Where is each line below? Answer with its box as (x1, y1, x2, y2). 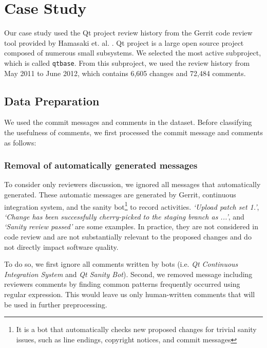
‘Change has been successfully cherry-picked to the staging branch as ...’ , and (4, 211, 244, 222)
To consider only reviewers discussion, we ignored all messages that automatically (4, 179, 261, 190)
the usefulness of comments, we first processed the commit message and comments (4, 126, 263, 137)
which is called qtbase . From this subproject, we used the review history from (4, 57, 250, 68)
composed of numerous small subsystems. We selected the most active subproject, (4, 47, 261, 58)
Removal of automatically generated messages (4, 159, 198, 172)
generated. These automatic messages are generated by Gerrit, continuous (4, 189, 236, 199)
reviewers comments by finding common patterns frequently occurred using (4, 279, 240, 289)
